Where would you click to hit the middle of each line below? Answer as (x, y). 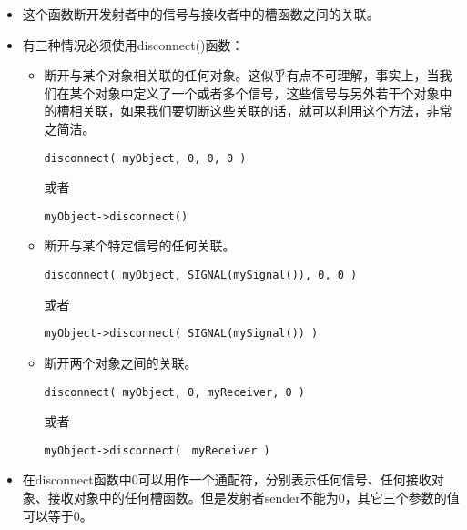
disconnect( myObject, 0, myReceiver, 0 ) (174, 392)
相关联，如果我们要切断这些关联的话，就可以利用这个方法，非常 (261, 111)
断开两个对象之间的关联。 (121, 362)
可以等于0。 (57, 515)
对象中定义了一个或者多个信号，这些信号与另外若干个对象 (267, 92)
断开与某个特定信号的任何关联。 (140, 245)
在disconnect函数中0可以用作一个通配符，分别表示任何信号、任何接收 (227, 479)
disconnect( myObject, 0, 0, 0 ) (145, 158)
